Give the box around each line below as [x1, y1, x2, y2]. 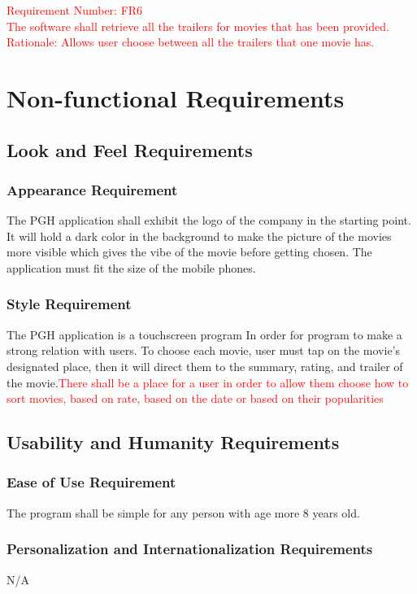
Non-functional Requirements [7, 81, 345, 114]
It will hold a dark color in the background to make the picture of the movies [7, 227, 392, 244]
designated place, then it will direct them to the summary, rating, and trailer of [7, 357, 403, 374]
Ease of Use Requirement [7, 472, 176, 492]
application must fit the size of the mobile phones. [7, 259, 256, 276]
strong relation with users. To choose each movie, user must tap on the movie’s [7, 342, 401, 359]
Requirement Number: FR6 [7, 2, 143, 18]
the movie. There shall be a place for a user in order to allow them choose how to [7, 373, 409, 391]
